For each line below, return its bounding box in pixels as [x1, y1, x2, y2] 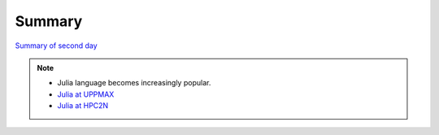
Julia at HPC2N [57, 101, 109, 111]
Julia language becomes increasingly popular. [57, 78, 211, 88]
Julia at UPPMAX [57, 89, 115, 99]
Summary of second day [15, 41, 98, 50]
